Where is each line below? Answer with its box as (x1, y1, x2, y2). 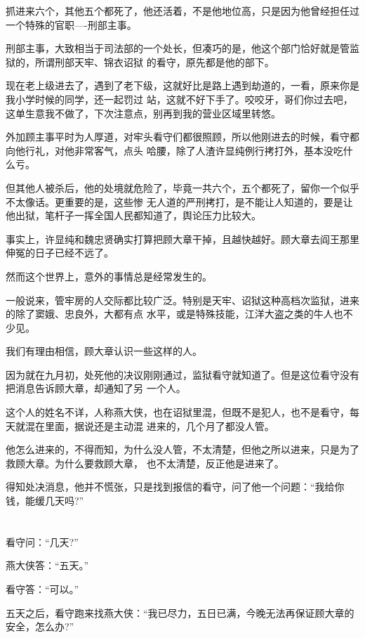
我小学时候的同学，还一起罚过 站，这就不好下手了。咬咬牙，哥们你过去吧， (6, 91, 353, 106)
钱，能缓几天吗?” (6, 493, 84, 508)
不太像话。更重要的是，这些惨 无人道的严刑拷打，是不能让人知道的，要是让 (6, 194, 353, 209)
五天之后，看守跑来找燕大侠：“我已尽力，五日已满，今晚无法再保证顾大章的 (6, 605, 354, 620)
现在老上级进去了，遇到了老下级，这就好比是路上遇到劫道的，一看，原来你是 (6, 78, 359, 93)
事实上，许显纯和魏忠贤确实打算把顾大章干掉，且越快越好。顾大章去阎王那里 (6, 231, 359, 246)
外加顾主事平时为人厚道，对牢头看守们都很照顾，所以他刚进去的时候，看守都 (6, 129, 359, 144)
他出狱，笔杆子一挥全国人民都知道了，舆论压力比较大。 (6, 208, 261, 223)
